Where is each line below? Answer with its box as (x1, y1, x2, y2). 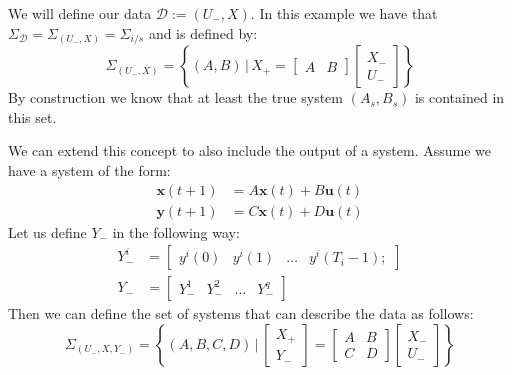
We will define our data (8, 3, 152, 23)
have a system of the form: (8, 159, 171, 180)
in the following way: (112, 221, 240, 242)
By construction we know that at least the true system (8, 87, 343, 108)
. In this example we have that (250, 3, 438, 23)
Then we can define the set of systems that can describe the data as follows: (8, 303, 474, 324)
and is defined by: (148, 22, 258, 43)
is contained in (414, 87, 505, 108)
